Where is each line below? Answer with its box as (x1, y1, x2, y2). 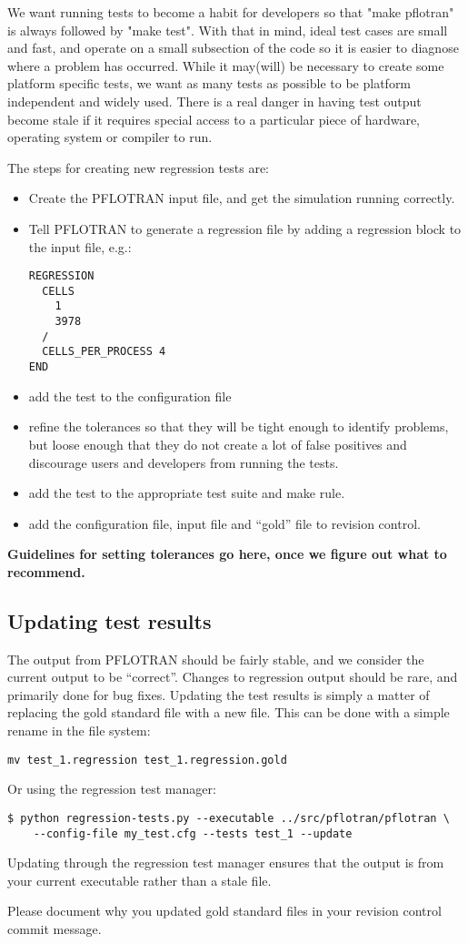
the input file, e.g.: (28, 237, 132, 256)
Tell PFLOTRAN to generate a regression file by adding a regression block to (28, 218, 462, 238)
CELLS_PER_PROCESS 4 (42, 345, 166, 359)
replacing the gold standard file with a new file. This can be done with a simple (7, 703, 450, 722)
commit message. (7, 919, 102, 938)
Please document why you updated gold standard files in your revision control (7, 901, 442, 920)
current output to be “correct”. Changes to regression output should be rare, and (7, 667, 458, 686)
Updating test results (7, 606, 212, 634)
